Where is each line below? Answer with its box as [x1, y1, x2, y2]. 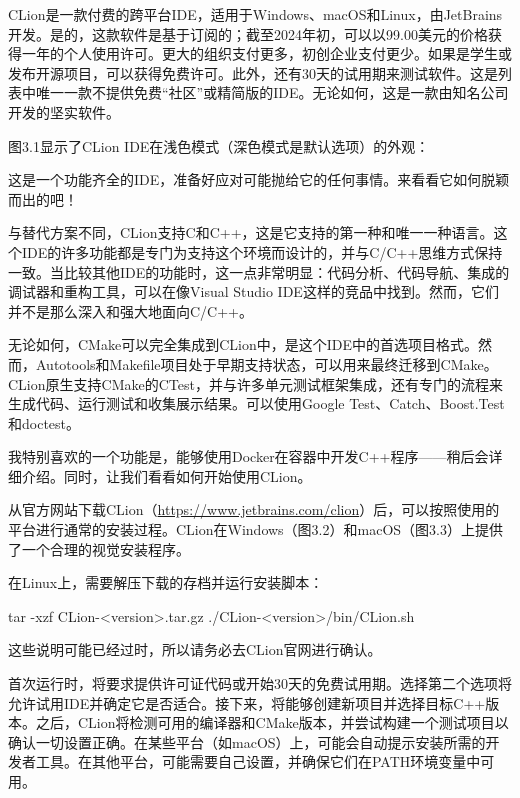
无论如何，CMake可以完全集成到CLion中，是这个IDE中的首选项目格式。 [8, 334, 478, 355]
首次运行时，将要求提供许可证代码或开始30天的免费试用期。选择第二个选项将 [8, 673, 512, 694]
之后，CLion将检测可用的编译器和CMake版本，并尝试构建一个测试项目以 [35, 712, 509, 733]
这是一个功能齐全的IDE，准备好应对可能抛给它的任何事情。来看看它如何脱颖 [8, 169, 510, 190]
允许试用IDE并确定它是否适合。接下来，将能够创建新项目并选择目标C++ [8, 692, 486, 713]
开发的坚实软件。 [8, 101, 120, 122]
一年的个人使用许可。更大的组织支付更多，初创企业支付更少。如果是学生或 [21, 43, 512, 64]
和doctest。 [8, 412, 81, 433]
